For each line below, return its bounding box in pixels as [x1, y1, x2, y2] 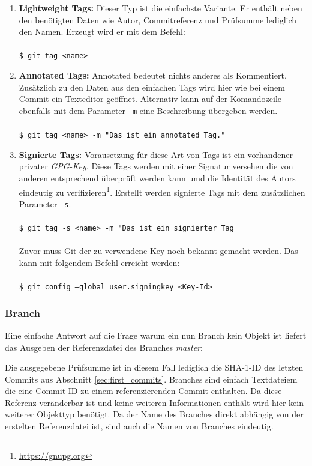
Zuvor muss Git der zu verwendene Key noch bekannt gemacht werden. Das [19, 244, 298, 257]
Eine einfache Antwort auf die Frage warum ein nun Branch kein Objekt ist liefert [5, 328, 307, 341]
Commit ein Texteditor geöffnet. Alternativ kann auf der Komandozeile [19, 92, 282, 105]
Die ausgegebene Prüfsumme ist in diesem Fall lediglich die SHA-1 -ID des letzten [5, 361, 304, 374]
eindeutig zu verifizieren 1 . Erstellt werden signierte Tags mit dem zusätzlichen [19, 184, 305, 198]
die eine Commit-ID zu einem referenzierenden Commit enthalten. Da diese [5, 384, 282, 397]
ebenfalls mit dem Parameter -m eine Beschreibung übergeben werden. [19, 104, 278, 116]
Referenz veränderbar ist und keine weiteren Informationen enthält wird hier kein [5, 396, 304, 408]
